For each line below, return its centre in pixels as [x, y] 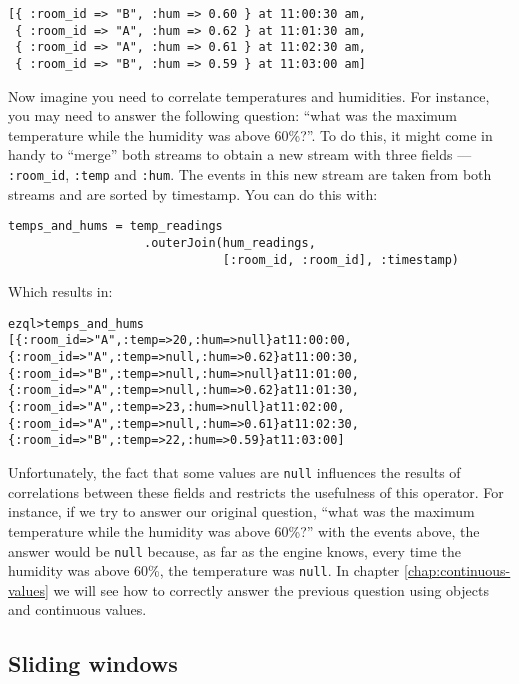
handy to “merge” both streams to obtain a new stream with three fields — [240, 154]
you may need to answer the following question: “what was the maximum [233, 115]
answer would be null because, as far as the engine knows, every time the [234, 550]
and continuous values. [77, 609]
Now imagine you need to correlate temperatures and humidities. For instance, [249, 95]
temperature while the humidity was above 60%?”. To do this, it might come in [250, 134]
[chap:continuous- [457, 570]
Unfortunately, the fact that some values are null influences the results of [234, 472]
